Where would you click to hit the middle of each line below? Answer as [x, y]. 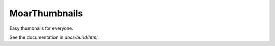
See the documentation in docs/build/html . [54, 37]
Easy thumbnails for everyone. [41, 28]
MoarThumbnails [46, 13]
